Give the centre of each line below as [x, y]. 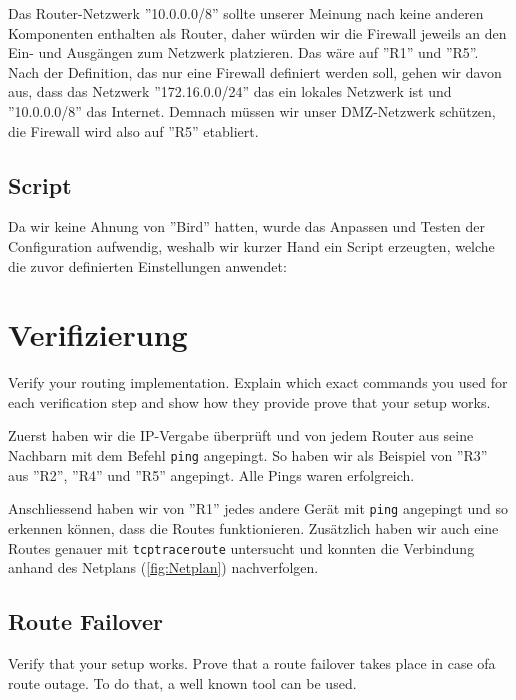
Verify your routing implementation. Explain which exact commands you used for [258, 382]
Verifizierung [98, 334]
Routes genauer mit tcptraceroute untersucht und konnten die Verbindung [241, 547]
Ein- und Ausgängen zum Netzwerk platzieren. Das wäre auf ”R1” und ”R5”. [243, 52]
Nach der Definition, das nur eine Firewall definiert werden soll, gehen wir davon [255, 71]
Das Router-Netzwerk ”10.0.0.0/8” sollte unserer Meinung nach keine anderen [246, 13]
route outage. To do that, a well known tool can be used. [182, 682]
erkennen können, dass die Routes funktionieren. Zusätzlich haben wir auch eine [253, 527]
